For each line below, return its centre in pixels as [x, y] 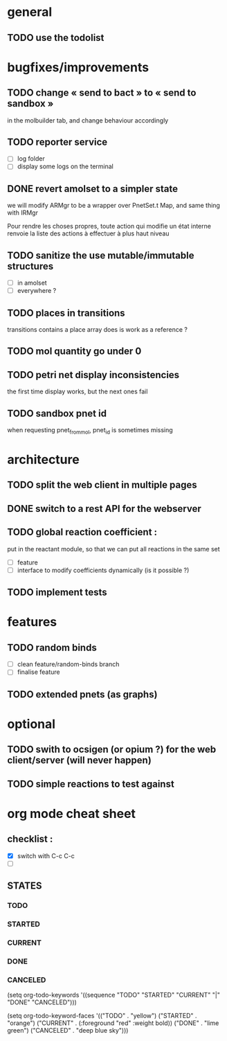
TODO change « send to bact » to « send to [102, 93]
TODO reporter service [57, 142]
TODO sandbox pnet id [57, 413]
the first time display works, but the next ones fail [78, 391]
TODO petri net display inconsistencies [93, 375]
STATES [25, 886]
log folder [31, 159]
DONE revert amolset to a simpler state [93, 189]
